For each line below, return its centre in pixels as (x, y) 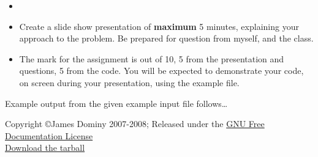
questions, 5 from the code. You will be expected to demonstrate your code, (161, 71)
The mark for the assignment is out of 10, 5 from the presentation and (152, 58)
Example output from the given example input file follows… (116, 103)
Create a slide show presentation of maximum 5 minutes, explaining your (159, 26)
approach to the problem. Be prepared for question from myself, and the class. (166, 38)
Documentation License (49, 135)
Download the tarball (45, 148)
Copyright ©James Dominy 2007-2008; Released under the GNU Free (135, 124)
